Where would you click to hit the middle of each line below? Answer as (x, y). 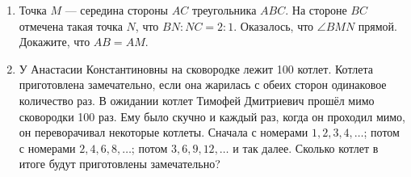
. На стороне (316, 10)
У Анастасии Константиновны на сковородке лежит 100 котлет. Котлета (196, 68)
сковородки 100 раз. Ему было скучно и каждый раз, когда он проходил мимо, (212, 116)
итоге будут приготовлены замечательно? (120, 164)
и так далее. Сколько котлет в (306, 147)
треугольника (224, 10)
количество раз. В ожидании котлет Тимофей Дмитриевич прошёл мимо (197, 100)
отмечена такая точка (71, 25)
